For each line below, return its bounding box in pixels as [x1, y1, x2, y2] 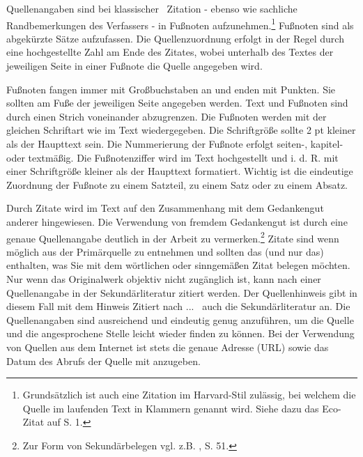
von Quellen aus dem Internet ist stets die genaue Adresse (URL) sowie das [6, 339, 329, 354]
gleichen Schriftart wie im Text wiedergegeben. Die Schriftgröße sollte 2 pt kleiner [6, 123, 356, 137]
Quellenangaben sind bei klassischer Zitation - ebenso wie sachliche [6, 1, 298, 15]
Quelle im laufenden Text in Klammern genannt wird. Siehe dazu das [22, 401, 319, 415]
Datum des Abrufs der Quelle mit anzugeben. [6, 353, 201, 368]
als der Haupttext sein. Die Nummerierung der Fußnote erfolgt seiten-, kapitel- [6, 137, 343, 150]
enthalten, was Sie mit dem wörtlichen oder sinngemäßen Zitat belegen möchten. [6, 258, 350, 272]
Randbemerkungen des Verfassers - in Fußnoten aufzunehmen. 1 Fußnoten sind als [6, 15, 354, 32]
